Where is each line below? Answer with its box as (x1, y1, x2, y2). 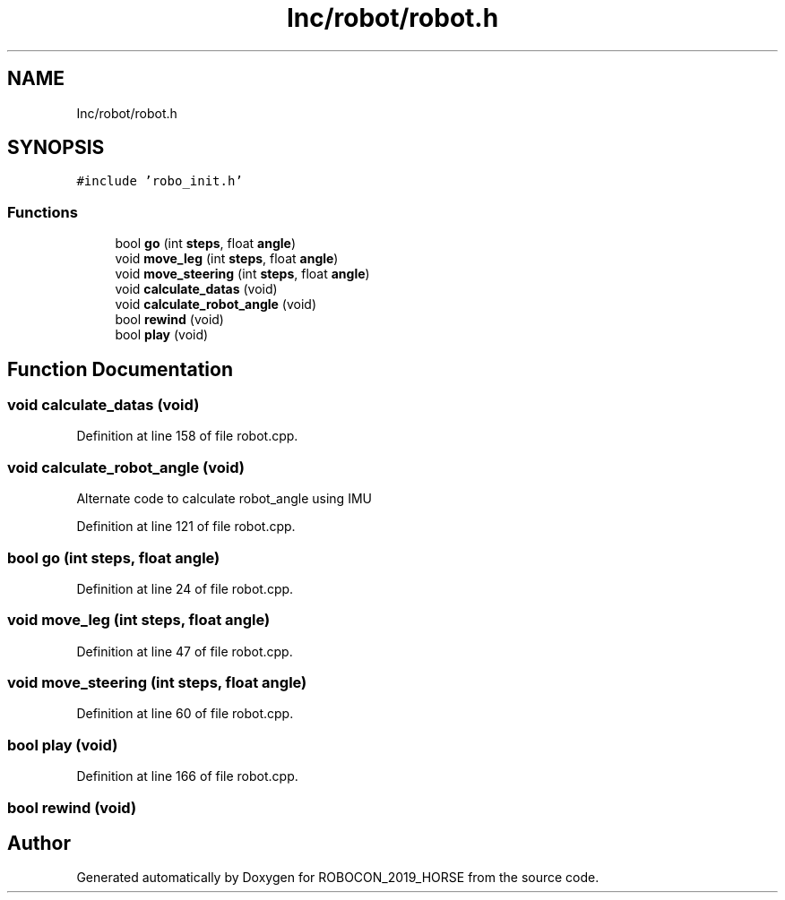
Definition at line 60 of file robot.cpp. (76, 706, 294, 722)
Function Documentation (7, 357, 233, 381)
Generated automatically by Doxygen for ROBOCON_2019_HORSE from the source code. (76, 870, 600, 886)
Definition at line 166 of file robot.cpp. (76, 768, 298, 784)
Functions (7, 202, 78, 221)
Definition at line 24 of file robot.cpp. (76, 580, 294, 596)
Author (7, 831, 71, 854)
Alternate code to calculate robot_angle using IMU (76, 491, 372, 507)
